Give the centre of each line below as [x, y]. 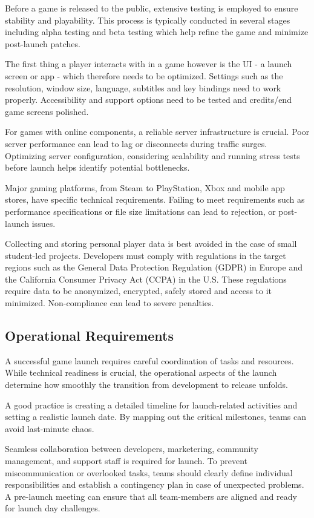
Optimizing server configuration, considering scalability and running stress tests [152, 155]
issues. [44, 223]
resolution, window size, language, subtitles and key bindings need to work [143, 87]
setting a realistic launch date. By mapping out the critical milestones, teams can [156, 417]
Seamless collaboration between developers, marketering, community [132, 449]
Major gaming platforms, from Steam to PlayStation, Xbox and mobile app [145, 187]
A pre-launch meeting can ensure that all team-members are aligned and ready [151, 496]
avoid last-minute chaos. [50, 428]
